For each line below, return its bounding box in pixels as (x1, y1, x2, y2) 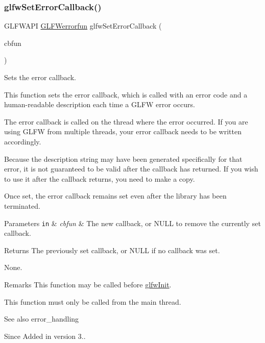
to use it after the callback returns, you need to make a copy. (4, 173, 195, 184)
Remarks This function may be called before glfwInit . (4, 279, 172, 289)
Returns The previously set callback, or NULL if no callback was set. (4, 244, 220, 255)
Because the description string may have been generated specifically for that (4, 153, 243, 164)
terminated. (4, 200, 40, 211)
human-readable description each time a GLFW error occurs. (4, 99, 195, 110)
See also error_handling (4, 313, 79, 324)
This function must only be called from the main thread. (4, 296, 181, 307)
